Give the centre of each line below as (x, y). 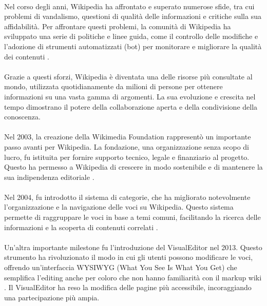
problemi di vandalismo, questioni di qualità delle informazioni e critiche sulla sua (133, 16)
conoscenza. (22, 117)
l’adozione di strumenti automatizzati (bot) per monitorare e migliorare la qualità (133, 46)
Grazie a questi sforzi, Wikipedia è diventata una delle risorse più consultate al (128, 76)
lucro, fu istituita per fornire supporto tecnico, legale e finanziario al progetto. (127, 157)
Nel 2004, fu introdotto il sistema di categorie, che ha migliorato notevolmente (127, 197)
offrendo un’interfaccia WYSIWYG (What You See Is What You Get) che (121, 267)
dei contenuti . (27, 56)
